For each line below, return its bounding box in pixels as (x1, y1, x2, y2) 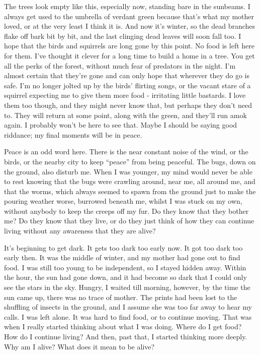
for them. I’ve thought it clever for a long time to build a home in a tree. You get (4, 50, 255, 61)
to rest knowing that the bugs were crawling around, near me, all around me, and (4, 176, 255, 187)
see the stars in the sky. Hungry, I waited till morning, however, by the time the (4, 282, 250, 292)
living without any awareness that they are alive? (4, 225, 156, 236)
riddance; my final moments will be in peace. (4, 129, 142, 140)
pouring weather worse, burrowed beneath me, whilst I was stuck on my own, (4, 196, 242, 206)
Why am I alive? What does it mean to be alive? (4, 341, 155, 351)
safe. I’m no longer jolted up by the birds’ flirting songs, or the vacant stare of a (4, 80, 251, 90)
